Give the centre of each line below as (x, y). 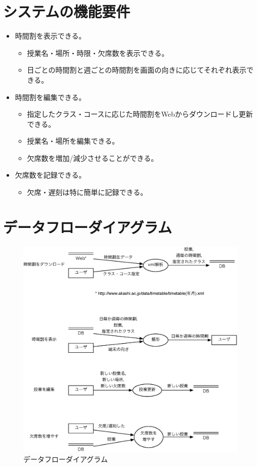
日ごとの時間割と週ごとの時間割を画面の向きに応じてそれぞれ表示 (137, 70)
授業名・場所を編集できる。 (73, 141)
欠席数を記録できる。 (50, 175)
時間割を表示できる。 (50, 36)
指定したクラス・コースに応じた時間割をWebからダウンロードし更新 (140, 114)
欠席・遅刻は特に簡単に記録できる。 (87, 192)
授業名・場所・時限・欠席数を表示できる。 (98, 53)
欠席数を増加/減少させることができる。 (93, 158)
